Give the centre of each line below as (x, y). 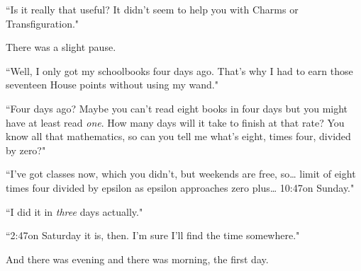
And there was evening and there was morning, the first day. (137, 259)
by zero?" (26, 150)
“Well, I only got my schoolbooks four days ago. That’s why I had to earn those (179, 70)
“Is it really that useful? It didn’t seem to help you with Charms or (152, 9)
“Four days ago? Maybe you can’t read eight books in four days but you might (177, 108)
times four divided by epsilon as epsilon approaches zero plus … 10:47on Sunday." (180, 187)
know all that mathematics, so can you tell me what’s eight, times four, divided (178, 136)
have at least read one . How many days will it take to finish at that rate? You (175, 122)
